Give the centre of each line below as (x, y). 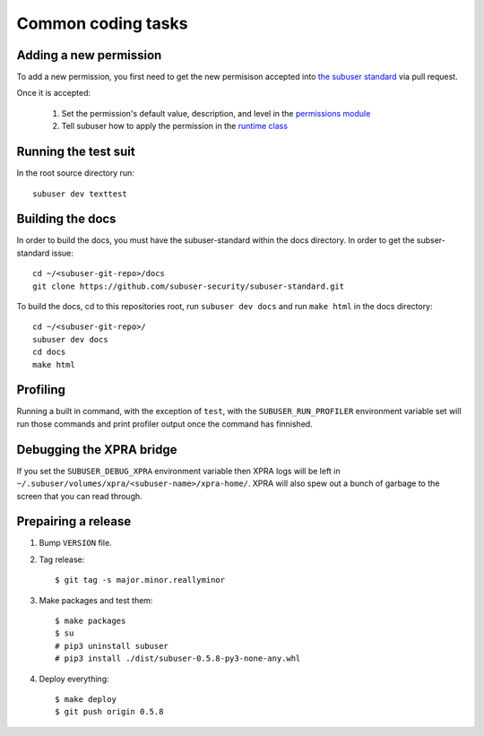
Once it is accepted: (54, 93)
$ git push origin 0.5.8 (109, 712)
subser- (431, 240)
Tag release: (62, 559)
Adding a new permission (89, 55)
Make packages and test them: (96, 600)
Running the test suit (76, 152)
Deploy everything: (74, 679)
